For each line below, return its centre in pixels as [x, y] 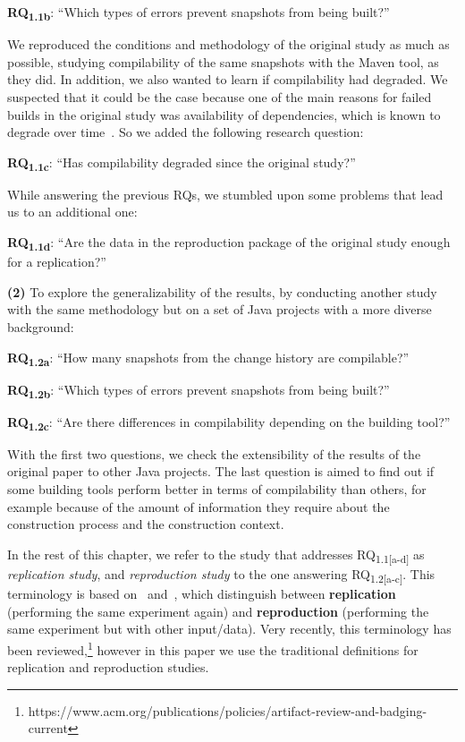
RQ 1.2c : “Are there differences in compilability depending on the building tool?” [229, 422]
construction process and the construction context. [146, 524]
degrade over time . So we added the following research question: [186, 132]
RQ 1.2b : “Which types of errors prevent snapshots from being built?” [199, 390]
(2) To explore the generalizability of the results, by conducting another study [222, 291]
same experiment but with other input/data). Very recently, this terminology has [229, 629]
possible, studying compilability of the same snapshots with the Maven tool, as [223, 61]
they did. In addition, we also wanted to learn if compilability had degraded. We [228, 79]
